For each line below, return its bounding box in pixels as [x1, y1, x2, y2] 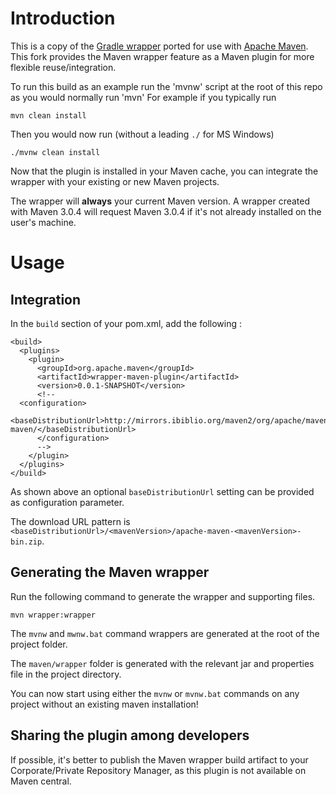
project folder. [10, 638, 68, 650]
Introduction [10, 7, 116, 30]
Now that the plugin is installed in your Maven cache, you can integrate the [10, 165, 319, 177]
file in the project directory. [10, 668, 122, 680]
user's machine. [10, 216, 77, 228]
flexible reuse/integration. [10, 61, 117, 73]
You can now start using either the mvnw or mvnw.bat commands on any [10, 687, 300, 699]
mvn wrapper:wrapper [10, 610, 97, 620]
